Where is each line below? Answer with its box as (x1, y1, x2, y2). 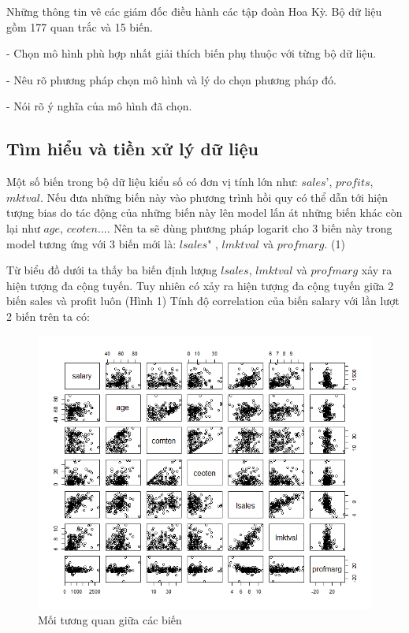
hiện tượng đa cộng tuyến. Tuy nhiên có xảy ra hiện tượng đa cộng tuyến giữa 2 (6, 277, 394, 293)
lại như (6, 219, 40, 236)
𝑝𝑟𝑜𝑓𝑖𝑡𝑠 (336, 177, 370, 189)
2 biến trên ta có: (6, 307, 90, 324)
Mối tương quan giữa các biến (38, 612, 182, 628)
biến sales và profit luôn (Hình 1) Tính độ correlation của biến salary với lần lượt (6, 292, 400, 309)
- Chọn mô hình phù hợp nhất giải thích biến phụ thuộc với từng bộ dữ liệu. (6, 45, 377, 61)
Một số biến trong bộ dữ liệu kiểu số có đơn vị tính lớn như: (6, 173, 298, 190)
